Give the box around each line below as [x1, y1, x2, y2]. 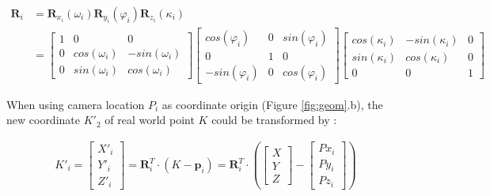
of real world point [104, 111, 195, 128]
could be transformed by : [211, 111, 337, 128]
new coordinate [6, 111, 80, 128]
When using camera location [6, 96, 145, 112]
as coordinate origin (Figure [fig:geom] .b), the [161, 96, 383, 112]
